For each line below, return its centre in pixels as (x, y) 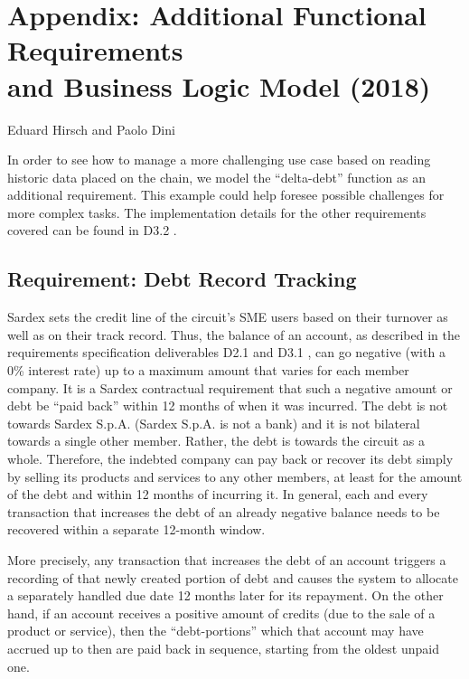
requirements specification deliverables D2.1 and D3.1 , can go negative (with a (226, 352)
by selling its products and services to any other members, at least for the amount (235, 476)
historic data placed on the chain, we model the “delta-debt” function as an (216, 177)
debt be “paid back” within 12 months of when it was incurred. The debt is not (228, 406)
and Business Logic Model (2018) (219, 85)
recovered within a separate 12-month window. (136, 529)
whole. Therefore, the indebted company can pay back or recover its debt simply (230, 459)
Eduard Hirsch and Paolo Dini (91, 129)
